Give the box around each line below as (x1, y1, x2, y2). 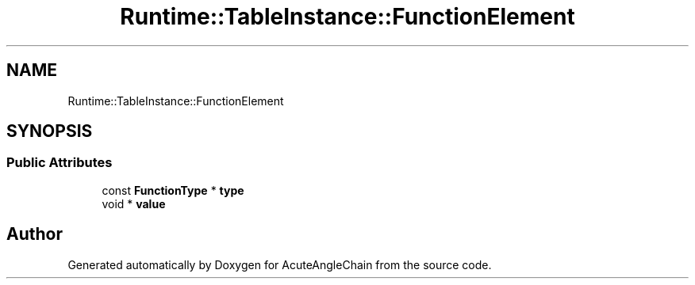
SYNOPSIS (6, 121, 93, 142)
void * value (102, 196, 166, 211)
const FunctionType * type (102, 183, 244, 197)
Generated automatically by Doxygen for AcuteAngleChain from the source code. (67, 257, 492, 272)
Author (6, 224, 63, 245)
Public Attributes (6, 154, 113, 171)
